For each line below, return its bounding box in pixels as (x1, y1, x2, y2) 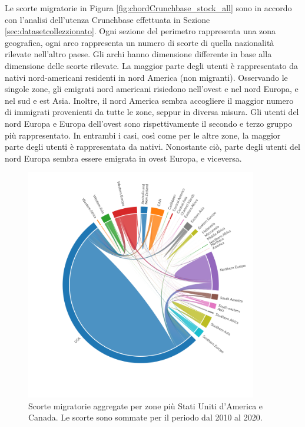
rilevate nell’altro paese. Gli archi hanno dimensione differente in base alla (5, 48, 272, 60)
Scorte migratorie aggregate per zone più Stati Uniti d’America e (28, 399, 263, 412)
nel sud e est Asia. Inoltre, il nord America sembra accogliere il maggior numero (5, 94, 294, 106)
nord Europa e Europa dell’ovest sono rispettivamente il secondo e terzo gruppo (5, 117, 293, 129)
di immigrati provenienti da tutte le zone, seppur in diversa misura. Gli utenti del (5, 106, 299, 118)
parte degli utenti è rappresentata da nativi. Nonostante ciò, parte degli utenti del (5, 140, 300, 153)
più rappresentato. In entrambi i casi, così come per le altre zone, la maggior (5, 129, 281, 141)
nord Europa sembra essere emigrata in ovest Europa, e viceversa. (5, 152, 242, 164)
